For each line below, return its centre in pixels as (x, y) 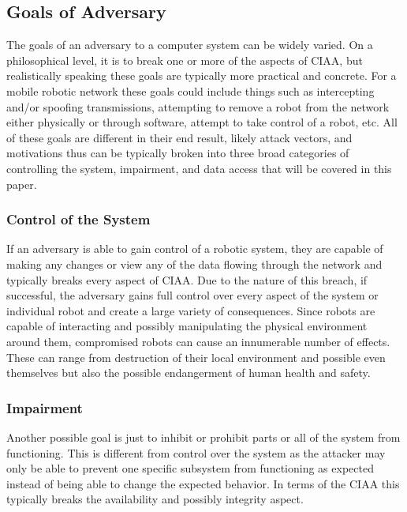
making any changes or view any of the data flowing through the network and (194, 264)
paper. (22, 184)
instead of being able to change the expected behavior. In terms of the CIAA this (203, 483)
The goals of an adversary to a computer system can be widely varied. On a (190, 45)
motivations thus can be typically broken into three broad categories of (178, 153)
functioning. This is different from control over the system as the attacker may (196, 452)
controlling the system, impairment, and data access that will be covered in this (199, 168)
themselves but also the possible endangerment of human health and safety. (189, 373)
